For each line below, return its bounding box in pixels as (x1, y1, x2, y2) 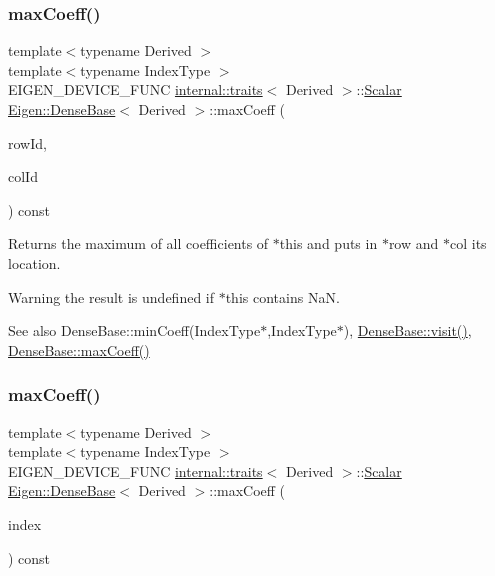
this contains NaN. (225, 286, 340, 307)
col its (449, 233, 487, 254)
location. (8, 252, 61, 273)
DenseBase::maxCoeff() (8, 339, 150, 360)
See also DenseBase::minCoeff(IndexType (8, 320, 261, 341)
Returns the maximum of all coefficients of (8, 233, 269, 254)
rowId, (8, 132, 47, 153)
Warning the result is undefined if (8, 286, 215, 307)
